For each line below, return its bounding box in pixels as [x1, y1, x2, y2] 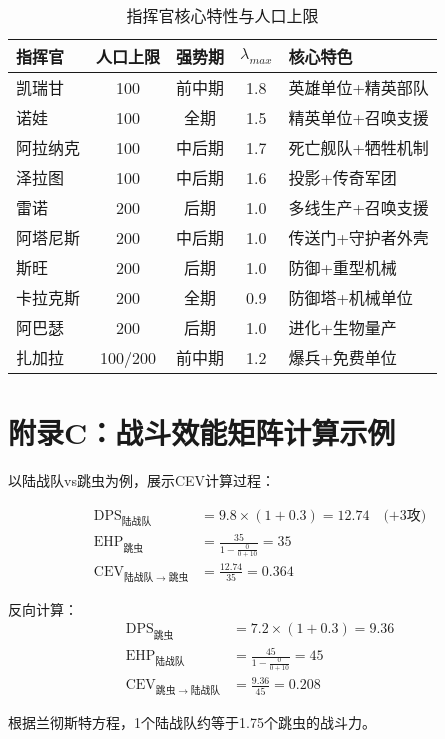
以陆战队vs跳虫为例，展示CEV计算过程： [8, 470, 276, 491]
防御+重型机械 [288, 256, 397, 279]
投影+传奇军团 [288, 166, 397, 189]
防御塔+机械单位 [288, 286, 413, 309]
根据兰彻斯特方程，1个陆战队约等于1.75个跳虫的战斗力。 [8, 712, 376, 733]
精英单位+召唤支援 [288, 106, 429, 129]
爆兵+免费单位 [288, 346, 397, 369]
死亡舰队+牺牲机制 [288, 136, 429, 159]
